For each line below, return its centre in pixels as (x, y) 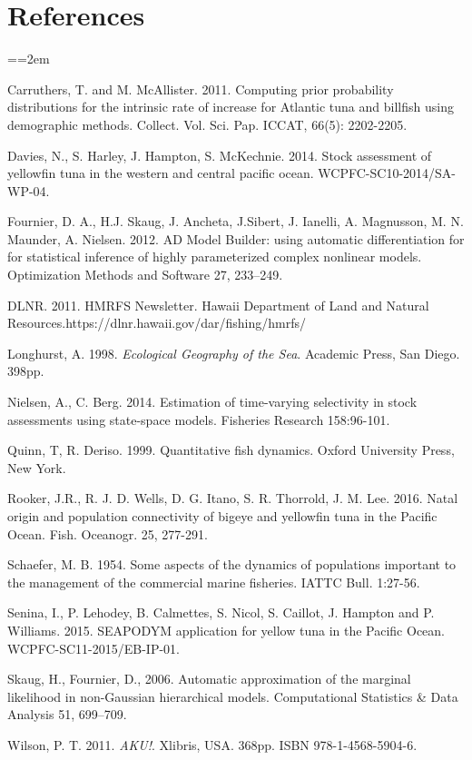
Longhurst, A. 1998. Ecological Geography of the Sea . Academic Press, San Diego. (234, 353)
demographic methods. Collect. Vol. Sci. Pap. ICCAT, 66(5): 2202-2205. (207, 124)
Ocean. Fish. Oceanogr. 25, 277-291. (108, 533)
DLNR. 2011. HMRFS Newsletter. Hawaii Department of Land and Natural (218, 305)
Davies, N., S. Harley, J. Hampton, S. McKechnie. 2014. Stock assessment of (220, 155)
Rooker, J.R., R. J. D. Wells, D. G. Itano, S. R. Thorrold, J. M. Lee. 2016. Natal (233, 498)
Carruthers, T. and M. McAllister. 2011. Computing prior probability (201, 89)
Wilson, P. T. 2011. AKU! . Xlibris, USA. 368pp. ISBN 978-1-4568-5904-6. (212, 744)
